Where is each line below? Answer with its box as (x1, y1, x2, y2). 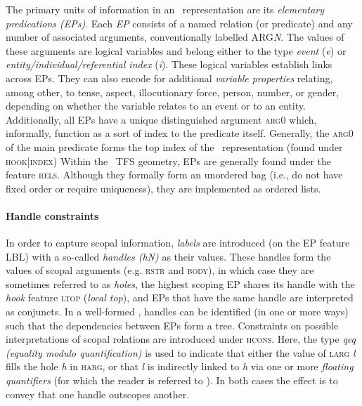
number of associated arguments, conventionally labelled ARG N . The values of (6, 30, 344, 44)
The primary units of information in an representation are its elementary (6, 2, 325, 16)
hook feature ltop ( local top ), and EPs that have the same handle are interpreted (6, 290, 354, 305)
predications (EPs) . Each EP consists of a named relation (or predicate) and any (6, 15, 353, 30)
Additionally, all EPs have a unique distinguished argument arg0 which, (6, 112, 317, 126)
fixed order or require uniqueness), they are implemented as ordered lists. (6, 181, 321, 195)
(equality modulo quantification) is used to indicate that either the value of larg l (6, 345, 356, 360)
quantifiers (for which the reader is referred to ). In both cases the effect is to (6, 373, 338, 388)
